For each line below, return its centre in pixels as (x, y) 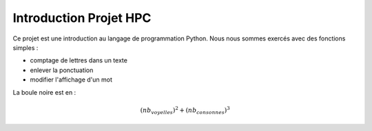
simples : (25, 47)
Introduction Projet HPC (82, 18)
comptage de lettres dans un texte (79, 60)
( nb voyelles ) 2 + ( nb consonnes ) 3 (185, 110)
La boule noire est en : (44, 92)
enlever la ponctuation (62, 70)
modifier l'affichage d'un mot (71, 80)
